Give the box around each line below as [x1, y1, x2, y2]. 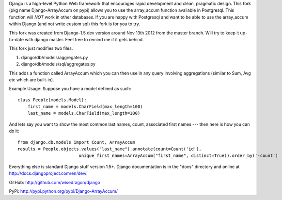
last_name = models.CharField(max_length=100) [27, 110, 141, 116]
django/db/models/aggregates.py [21, 54, 88, 60]
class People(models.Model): [17, 97, 87, 103]
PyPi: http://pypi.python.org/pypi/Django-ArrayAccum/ [9, 188, 118, 194]
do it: [9, 128, 19, 134]
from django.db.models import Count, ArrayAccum [17, 139, 135, 145]
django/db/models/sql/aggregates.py [21, 61, 95, 67]
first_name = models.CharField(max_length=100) [27, 104, 143, 109]
